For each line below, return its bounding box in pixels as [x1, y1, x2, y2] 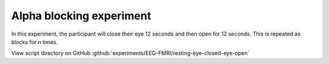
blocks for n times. [11, 38, 58, 45]
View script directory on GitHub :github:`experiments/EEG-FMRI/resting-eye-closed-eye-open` [11, 50, 250, 57]
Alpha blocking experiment [11, 9, 152, 22]
